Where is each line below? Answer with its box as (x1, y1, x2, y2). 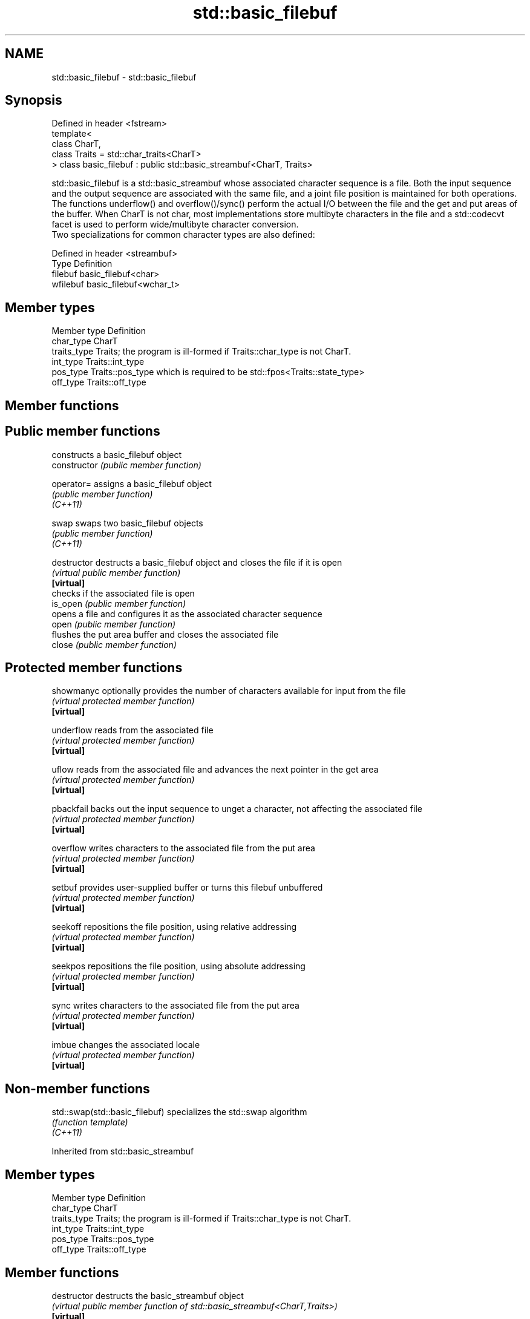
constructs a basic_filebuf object (51, 449, 182, 460)
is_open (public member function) (51, 598, 186, 609)
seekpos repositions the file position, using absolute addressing (51, 961, 306, 972)
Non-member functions (5, 1081, 150, 1096)
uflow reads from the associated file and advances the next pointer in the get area (51, 764, 379, 775)
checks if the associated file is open (51, 587, 195, 598)
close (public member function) (51, 639, 177, 650)
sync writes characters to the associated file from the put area (51, 1000, 299, 1011)
